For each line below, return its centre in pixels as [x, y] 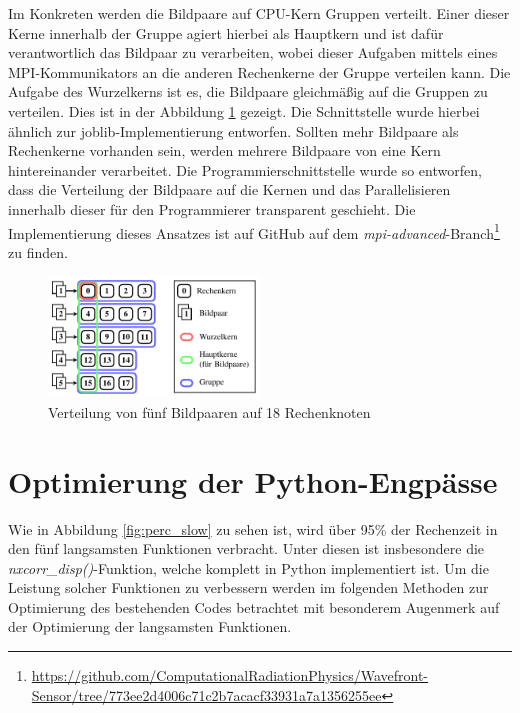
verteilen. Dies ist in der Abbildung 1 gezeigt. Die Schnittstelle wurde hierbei [244, 110]
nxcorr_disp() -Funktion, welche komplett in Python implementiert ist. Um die [248, 567]
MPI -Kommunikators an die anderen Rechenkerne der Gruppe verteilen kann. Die [259, 71]
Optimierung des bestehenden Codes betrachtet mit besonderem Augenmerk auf [254, 606]
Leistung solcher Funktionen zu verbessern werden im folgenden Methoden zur [248, 587]
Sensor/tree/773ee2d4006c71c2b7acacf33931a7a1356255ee [206, 694]
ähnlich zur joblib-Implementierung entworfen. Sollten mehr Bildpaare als [233, 130]
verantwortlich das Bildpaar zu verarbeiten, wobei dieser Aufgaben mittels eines [253, 52]
